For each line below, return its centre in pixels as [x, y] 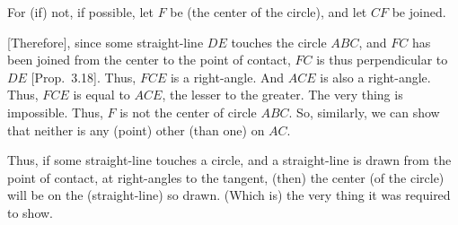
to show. [31, 212]
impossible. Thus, [55, 112]
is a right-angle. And [227, 77]
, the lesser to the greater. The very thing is [282, 95]
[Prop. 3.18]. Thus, [84, 77]
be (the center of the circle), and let [269, 12]
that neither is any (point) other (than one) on [136, 130]
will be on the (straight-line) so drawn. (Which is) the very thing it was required [229, 195]
